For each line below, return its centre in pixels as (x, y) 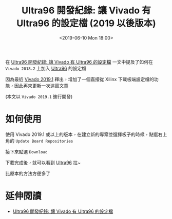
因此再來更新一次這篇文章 (41, 86)
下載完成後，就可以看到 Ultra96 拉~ (43, 163)
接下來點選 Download (26, 151)
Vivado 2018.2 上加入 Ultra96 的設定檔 (46, 68)
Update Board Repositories (44, 141)
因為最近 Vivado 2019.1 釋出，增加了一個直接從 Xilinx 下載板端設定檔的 (80, 79)
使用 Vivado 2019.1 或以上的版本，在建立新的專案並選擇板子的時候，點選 (82, 134)
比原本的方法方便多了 (28, 173)
